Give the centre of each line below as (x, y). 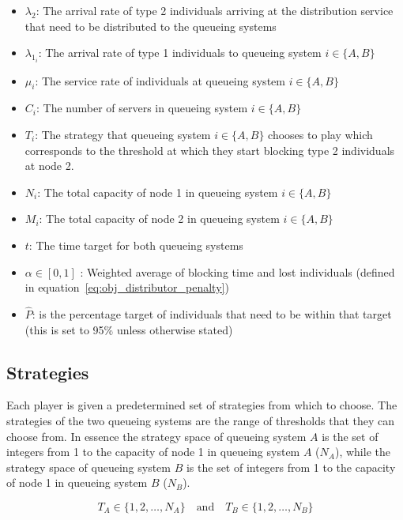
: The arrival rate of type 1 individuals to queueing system (180, 53)
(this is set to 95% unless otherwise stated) (129, 329)
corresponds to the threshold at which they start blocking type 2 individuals (210, 150)
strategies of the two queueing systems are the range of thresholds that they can (201, 420)
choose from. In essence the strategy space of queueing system (156, 436)
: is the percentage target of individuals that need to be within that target (212, 313)
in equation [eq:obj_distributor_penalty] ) (127, 287)
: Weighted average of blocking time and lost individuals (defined (237, 271)
